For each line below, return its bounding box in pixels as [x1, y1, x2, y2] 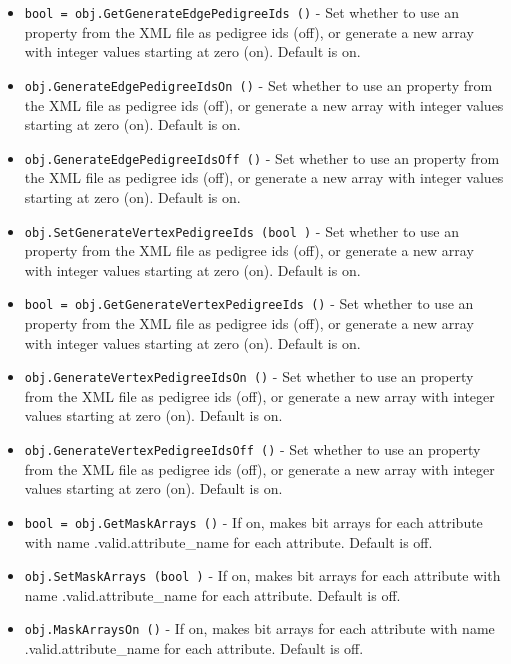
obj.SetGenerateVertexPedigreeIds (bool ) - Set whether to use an [24, 220, 460, 241]
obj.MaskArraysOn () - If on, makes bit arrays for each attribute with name [24, 618, 495, 639]
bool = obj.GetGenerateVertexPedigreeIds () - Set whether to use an [24, 293, 474, 314]
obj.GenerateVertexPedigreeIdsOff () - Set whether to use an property [24, 439, 481, 460]
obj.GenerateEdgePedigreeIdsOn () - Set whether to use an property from [24, 74, 493, 95]
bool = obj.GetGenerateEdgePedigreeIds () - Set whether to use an [24, 2, 460, 22]
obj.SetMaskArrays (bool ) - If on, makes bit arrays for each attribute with [24, 565, 501, 586]
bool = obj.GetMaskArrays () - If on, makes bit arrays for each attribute [24, 511, 483, 532]
